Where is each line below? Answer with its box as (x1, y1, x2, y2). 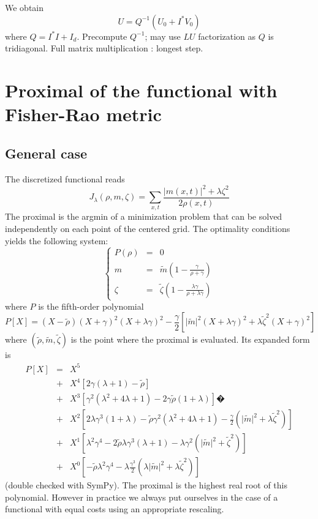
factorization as (198, 29, 256, 42)
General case (5, 143, 88, 162)
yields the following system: (5, 234, 108, 247)
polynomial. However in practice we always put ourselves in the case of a (5, 490, 278, 503)
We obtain (5, 1, 44, 13)
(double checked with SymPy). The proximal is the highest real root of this (5, 479, 287, 491)
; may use (145, 29, 181, 42)
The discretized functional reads (5, 172, 125, 185)
